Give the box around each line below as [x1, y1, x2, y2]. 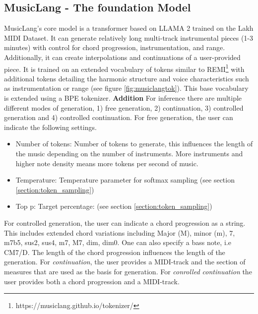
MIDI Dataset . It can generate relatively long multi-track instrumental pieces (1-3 [4, 32, 254, 43]
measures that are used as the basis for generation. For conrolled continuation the [4, 266, 252, 276]
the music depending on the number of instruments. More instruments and [15, 148, 243, 158]
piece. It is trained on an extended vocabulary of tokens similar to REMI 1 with [4, 62, 245, 74]
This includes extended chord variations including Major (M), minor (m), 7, [4, 227, 235, 238]
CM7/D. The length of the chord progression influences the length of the [4, 247, 225, 257]
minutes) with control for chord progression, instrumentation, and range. [4, 42, 225, 53]
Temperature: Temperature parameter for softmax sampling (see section [15, 175, 235, 185]
